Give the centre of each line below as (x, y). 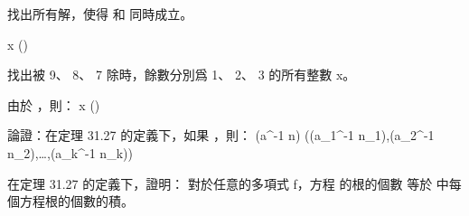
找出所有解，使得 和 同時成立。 (100, 14)
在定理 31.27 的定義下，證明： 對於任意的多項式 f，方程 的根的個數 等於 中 (228, 183)
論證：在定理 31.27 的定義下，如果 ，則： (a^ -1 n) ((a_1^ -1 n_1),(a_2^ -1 (221, 135)
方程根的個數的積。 (76, 201)
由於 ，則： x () (54, 104)
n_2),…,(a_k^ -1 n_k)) (70, 152)
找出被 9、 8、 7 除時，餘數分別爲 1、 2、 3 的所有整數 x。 (182, 75)
